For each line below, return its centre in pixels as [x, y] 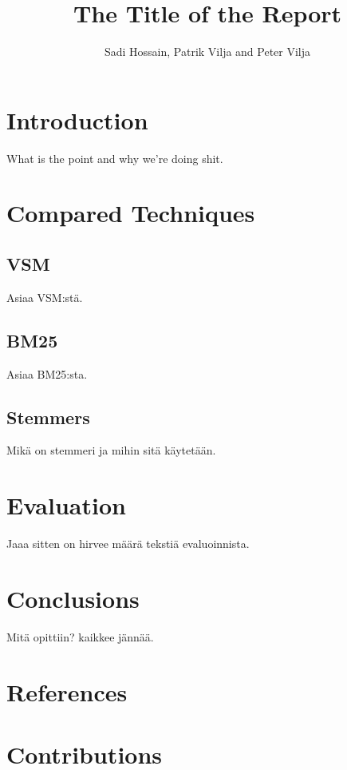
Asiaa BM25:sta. [47, 373]
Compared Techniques [131, 213]
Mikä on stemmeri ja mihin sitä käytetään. [111, 450]
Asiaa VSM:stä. [45, 297]
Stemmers [48, 417]
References [67, 691]
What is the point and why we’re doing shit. [115, 158]
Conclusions [73, 598]
